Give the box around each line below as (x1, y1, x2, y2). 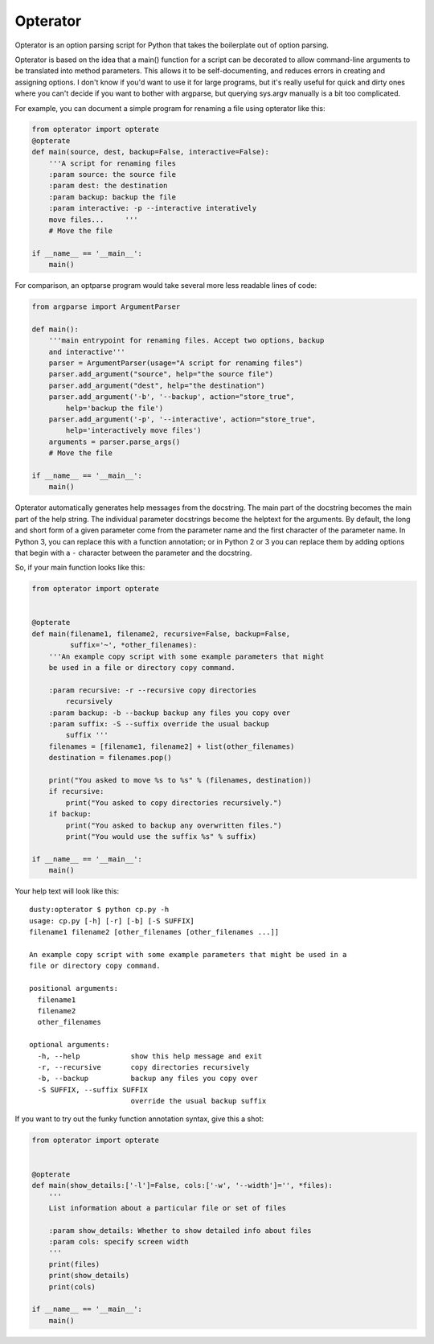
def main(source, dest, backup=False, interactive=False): (31, 147, 269, 157)
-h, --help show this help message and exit (37, 1051, 263, 1061)
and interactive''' (48, 347, 126, 356)
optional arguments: (29, 1040, 110, 1050)
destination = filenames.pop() (48, 753, 172, 762)
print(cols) (48, 1282, 96, 1291)
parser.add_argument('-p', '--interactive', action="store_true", (48, 415, 317, 424)
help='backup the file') (65, 403, 164, 413)
